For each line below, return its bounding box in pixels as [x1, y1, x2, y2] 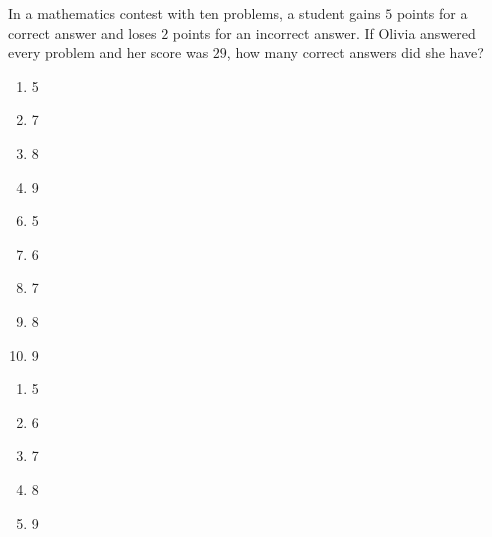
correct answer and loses [8, 22, 157, 43]
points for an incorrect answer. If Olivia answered [172, 22, 476, 43]
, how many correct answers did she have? [226, 42, 484, 63]
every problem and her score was [8, 42, 209, 63]
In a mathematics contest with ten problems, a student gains [8, 3, 381, 23]
